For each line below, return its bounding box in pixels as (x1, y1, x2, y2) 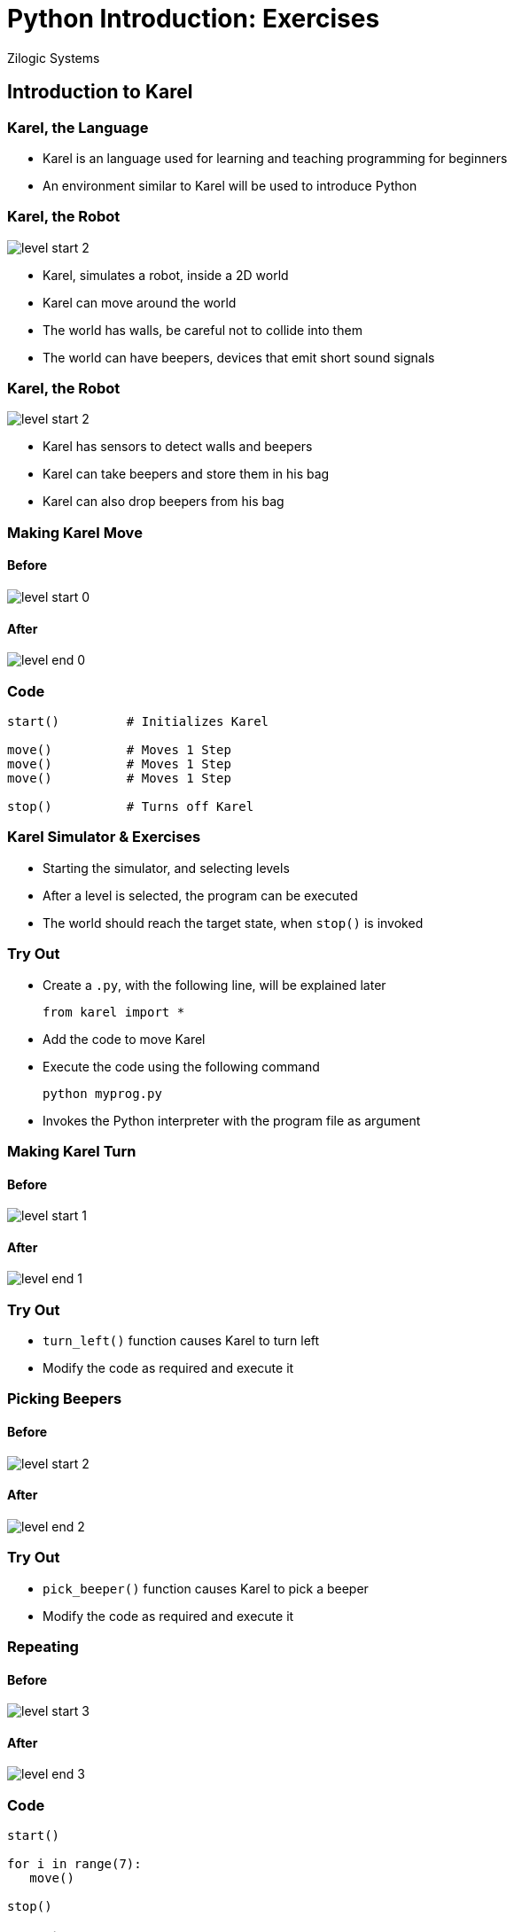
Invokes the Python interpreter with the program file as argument (43, 1112, 421, 1128)
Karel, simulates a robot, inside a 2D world (43, 267, 289, 283)
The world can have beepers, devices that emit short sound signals (43, 349, 435, 365)
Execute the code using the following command (43, 1058, 320, 1074)
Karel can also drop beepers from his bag (43, 494, 284, 510)
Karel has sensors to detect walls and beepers (43, 439, 313, 455)
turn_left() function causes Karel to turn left (43, 1333, 320, 1349)
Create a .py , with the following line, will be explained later (43, 977, 386, 993)
